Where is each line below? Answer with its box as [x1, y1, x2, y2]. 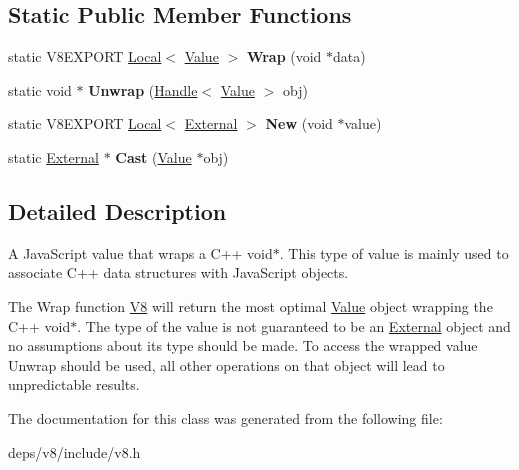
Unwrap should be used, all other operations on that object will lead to [8, 354, 445, 375]
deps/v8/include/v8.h [8, 441, 141, 462]
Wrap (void [246, 46, 322, 67]
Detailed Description [8, 195, 227, 226]
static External [8, 146, 99, 167]
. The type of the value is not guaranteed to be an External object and [77, 315, 511, 336]
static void [8, 79, 72, 100]
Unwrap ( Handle [88, 79, 198, 100]
